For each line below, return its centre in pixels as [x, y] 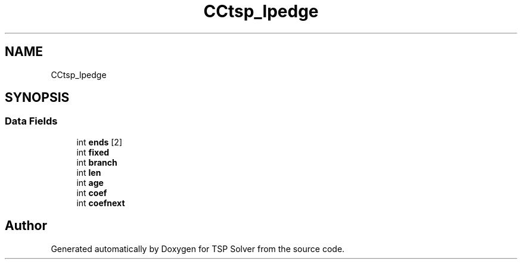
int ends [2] [100, 142]
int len [89, 172]
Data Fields [31, 121]
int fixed [93, 152]
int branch [97, 162]
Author [26, 226]
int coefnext [101, 203]
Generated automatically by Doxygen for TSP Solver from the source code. [198, 249]
